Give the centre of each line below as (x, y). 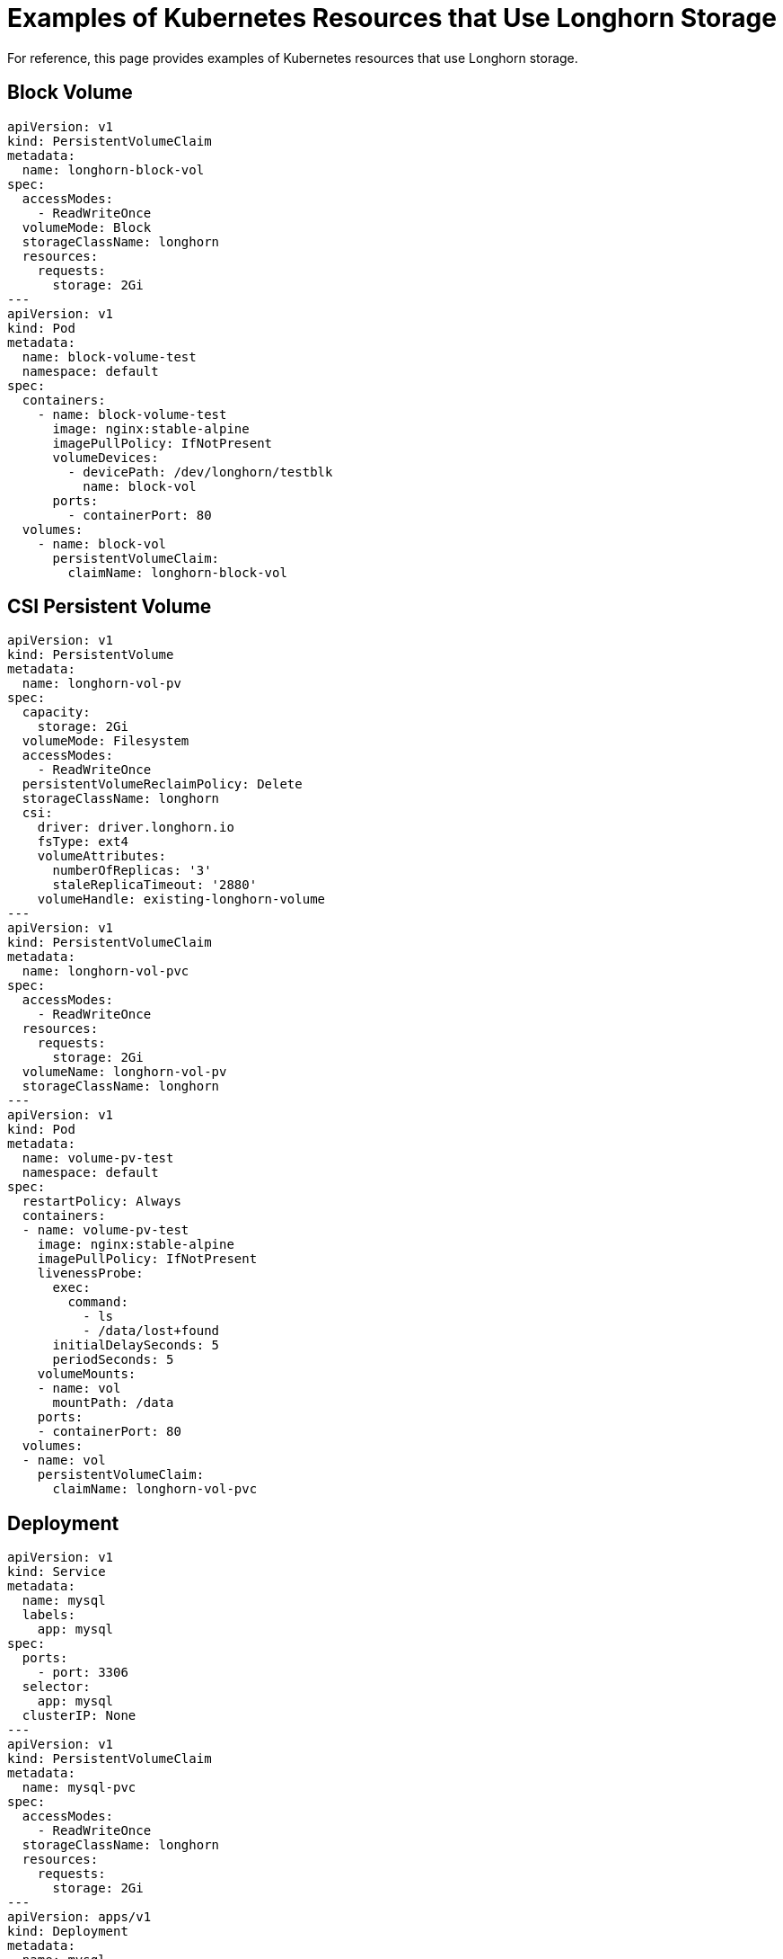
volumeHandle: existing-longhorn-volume (181, 899)
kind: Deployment (68, 1932)
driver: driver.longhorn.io (136, 828)
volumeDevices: (106, 457)
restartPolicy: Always (101, 1202)
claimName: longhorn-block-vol (177, 572)
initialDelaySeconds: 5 (136, 1345)
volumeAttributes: (102, 856)
